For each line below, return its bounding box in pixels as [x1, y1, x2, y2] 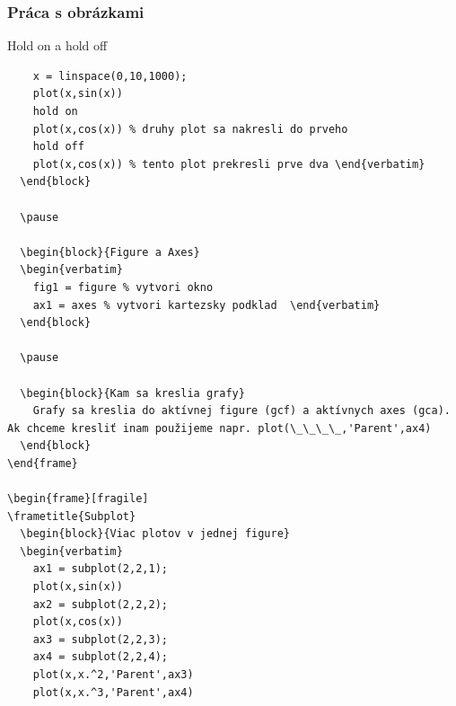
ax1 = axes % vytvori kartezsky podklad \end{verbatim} [32, 298, 381, 312]
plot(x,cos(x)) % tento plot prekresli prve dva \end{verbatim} [32, 157, 425, 171]
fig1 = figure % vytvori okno [32, 280, 214, 294]
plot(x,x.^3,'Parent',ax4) [32, 685, 194, 699]
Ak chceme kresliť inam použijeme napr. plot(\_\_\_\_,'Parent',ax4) [7, 421, 432, 435]
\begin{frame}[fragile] [7, 492, 149, 506]
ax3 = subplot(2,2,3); [32, 632, 168, 646]
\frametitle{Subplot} [7, 509, 136, 523]
